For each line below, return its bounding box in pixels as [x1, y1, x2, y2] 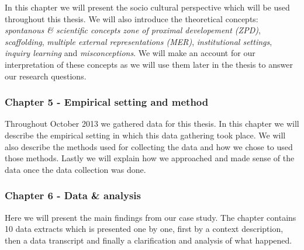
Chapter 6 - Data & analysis [5, 188, 141, 203]
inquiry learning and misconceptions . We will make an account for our [5, 47, 255, 59]
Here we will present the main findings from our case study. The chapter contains [5, 211, 296, 223]
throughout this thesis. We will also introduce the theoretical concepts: [5, 12, 258, 25]
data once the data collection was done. [5, 163, 146, 175]
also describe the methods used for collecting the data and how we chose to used [5, 140, 293, 152]
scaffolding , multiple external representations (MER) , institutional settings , [5, 35, 272, 47]
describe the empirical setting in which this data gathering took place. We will [5, 129, 286, 141]
